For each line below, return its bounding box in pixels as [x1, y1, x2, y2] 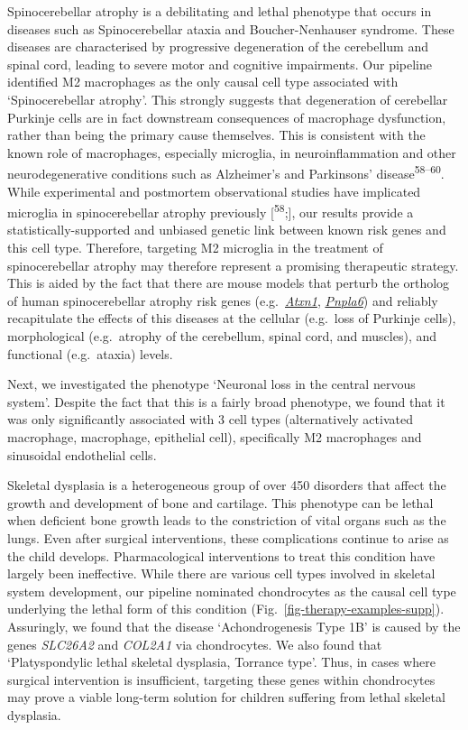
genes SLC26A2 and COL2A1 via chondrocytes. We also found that [7, 634, 382, 653]
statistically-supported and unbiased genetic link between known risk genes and [7, 220, 446, 239]
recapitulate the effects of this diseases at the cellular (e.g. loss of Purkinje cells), [7, 309, 456, 328]
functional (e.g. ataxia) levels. [7, 344, 173, 363]
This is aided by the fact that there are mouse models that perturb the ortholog [7, 273, 450, 292]
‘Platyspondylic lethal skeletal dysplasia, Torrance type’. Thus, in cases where [7, 652, 436, 671]
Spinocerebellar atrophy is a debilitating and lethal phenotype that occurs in [7, 2, 432, 20]
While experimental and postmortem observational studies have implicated [7, 181, 421, 200]
